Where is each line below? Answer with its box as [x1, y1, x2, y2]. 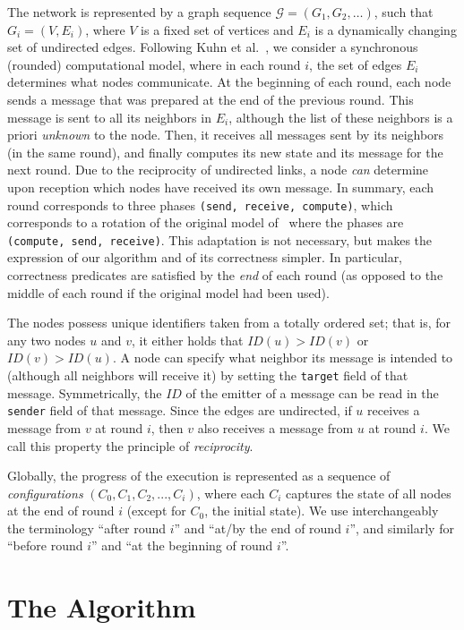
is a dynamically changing [314, 20, 457, 38]
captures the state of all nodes [286, 483, 451, 502]
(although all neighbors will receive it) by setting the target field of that [7, 366, 408, 384]
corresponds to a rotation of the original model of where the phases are [7, 213, 404, 232]
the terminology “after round [7, 518, 167, 537]
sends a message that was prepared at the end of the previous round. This [7, 89, 414, 108]
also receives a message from [197, 418, 354, 437]
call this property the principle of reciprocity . [7, 436, 253, 455]
